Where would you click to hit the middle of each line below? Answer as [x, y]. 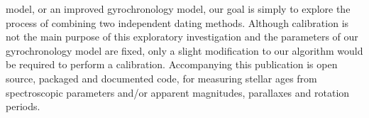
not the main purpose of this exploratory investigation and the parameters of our [182, 37]
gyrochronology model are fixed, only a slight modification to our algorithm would [184, 50]
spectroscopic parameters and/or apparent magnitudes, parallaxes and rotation [178, 92]
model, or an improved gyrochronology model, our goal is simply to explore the [178, 9]
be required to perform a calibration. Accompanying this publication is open [172, 64]
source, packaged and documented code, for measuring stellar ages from [161, 78]
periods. [23, 106]
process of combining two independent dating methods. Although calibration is [177, 22]
